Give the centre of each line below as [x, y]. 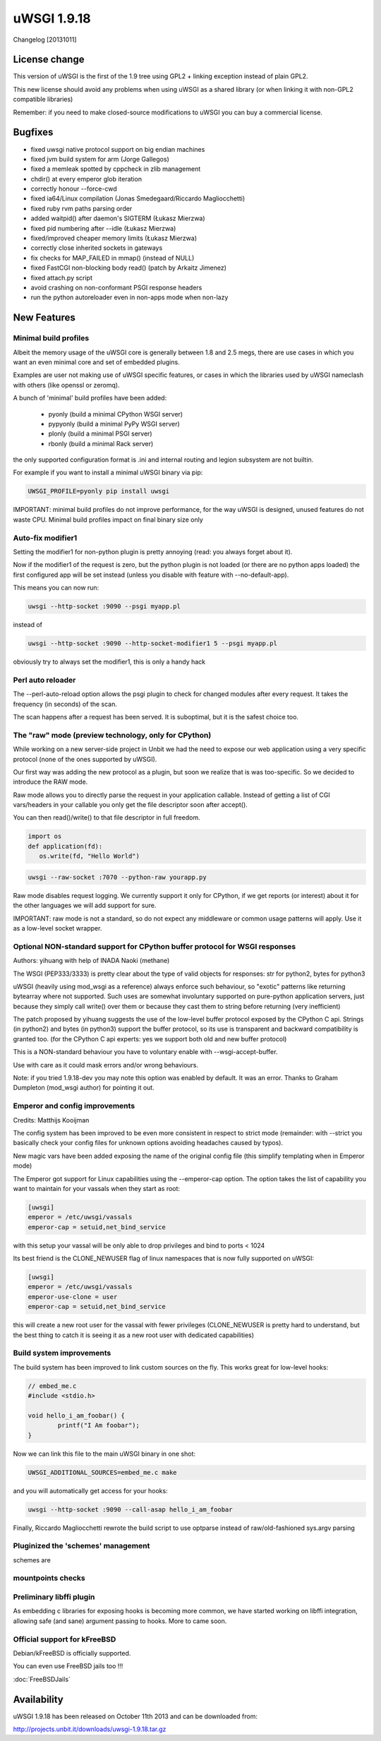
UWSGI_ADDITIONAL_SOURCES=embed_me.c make [102, 1472]
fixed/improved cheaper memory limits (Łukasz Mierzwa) [114, 238]
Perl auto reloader [44, 680]
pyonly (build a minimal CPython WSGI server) [116, 414]
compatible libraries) [43, 100]
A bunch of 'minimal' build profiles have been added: [90, 398]
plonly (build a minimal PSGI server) [100, 433]
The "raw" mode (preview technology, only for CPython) [112, 735]
